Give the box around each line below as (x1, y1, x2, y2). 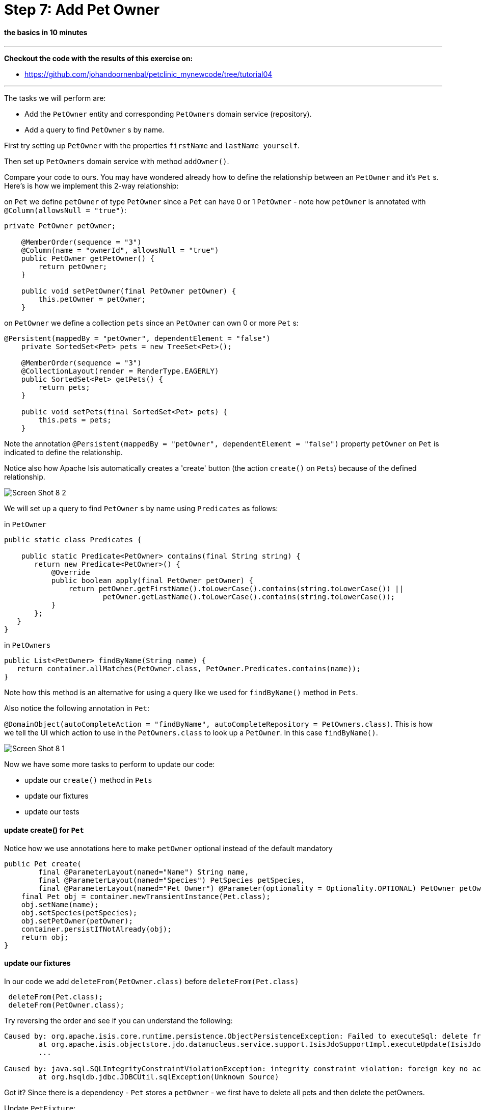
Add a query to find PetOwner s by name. (24, 125, 165, 135)
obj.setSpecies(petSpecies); (21, 908, 138, 917)
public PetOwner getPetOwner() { (21, 254, 155, 263)
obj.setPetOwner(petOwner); (21, 916, 133, 925)
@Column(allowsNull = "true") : (4, 206, 127, 215)
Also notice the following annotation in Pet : (4, 704, 150, 713)
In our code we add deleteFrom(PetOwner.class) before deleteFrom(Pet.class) (4, 976, 299, 986)
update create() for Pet (4, 825, 84, 834)
